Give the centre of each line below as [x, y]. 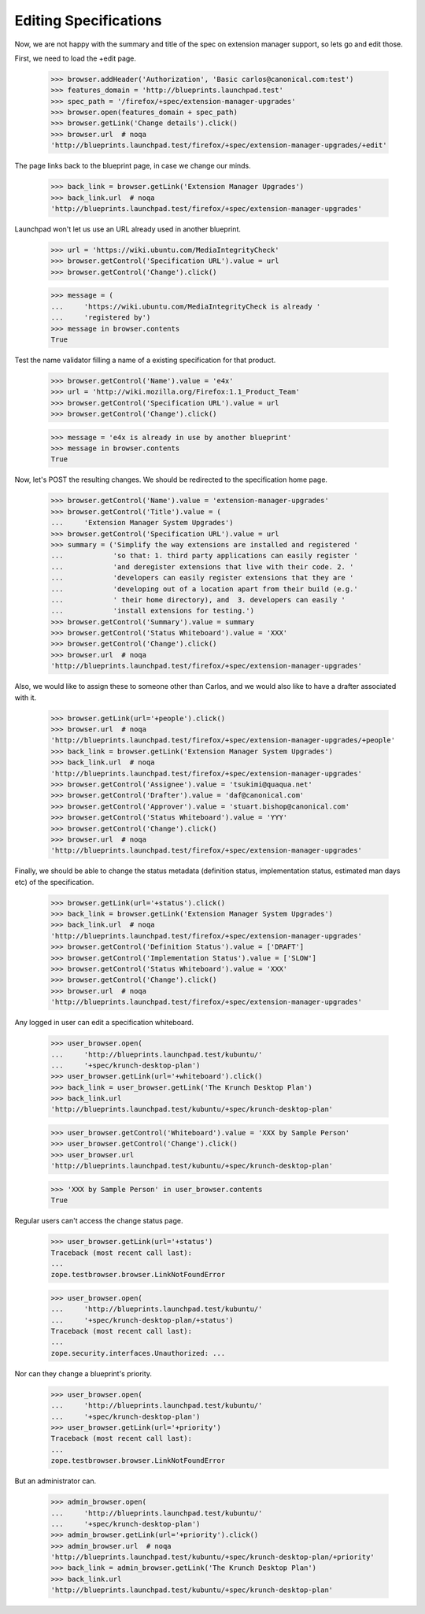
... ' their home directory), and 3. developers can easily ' [198, 600]
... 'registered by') [101, 318]
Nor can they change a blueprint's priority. [83, 1373]
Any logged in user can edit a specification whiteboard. [104, 1023]
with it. [26, 698]
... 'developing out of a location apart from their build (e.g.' [204, 589]
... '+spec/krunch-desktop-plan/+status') [142, 1320]
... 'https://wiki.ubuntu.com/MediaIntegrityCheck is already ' [186, 306]
